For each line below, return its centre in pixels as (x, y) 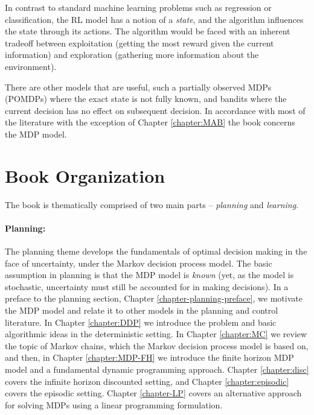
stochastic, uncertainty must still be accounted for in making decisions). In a (147, 286)
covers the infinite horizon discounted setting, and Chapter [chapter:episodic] (147, 381)
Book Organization (85, 175)
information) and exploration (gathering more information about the (132, 55)
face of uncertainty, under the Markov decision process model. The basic (139, 263)
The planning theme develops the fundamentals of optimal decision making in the (156, 251)
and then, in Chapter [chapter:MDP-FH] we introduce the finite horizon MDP (149, 357)
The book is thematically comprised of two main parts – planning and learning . (152, 204)
